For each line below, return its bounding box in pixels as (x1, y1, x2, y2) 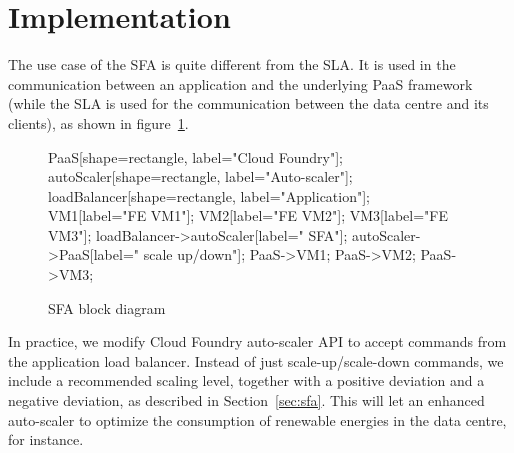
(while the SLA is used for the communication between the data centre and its (8, 93, 489, 114)
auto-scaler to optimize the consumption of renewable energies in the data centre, (8, 409, 507, 430)
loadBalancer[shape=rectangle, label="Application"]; (48, 185, 370, 206)
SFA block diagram (48, 297, 166, 318)
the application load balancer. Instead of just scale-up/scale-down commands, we (8, 350, 504, 371)
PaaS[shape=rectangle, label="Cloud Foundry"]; (48, 146, 343, 167)
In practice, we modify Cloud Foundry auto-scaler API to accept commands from (8, 331, 507, 352)
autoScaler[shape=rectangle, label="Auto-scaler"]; (48, 166, 353, 187)
